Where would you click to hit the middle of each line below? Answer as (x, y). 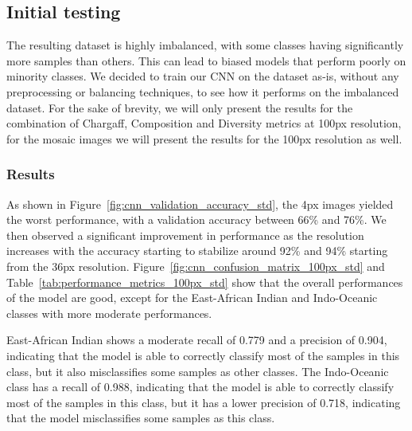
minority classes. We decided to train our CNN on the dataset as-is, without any (203, 76)
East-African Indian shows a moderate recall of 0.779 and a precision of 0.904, (197, 340)
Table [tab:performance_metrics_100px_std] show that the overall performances (205, 282)
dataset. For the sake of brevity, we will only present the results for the (180, 107)
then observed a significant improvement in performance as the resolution (185, 235)
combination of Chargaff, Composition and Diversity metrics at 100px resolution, (204, 123)
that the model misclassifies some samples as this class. (141, 418)
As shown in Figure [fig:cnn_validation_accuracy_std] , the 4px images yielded (200, 204)
